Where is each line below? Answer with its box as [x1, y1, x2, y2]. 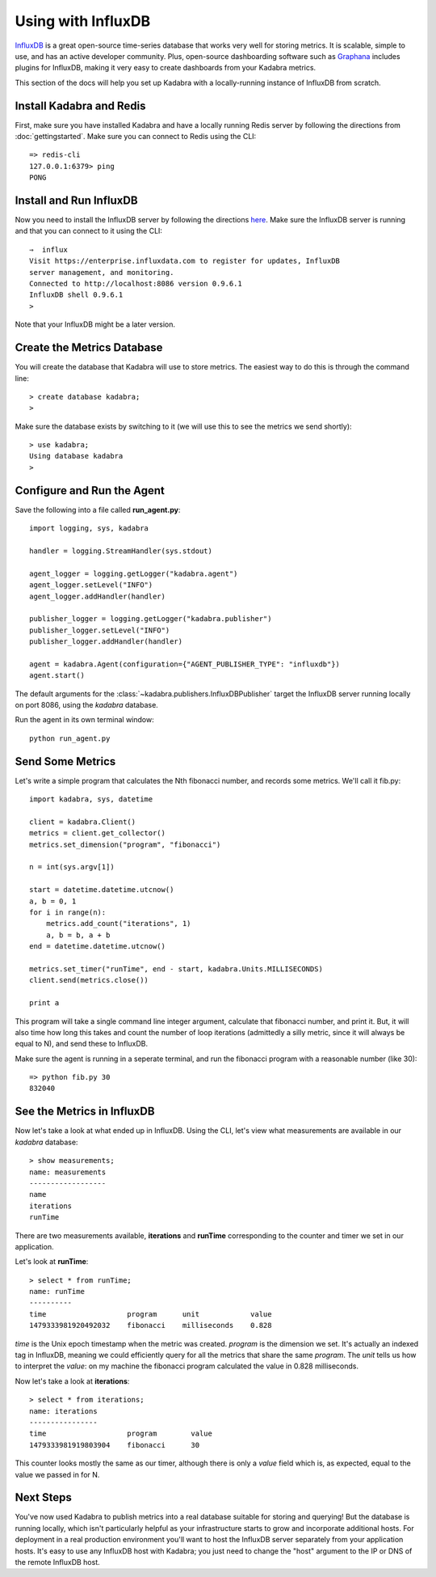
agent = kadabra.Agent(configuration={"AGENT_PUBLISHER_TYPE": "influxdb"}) [29, 659, 341, 669]
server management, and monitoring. [29, 268, 174, 277]
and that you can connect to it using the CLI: [15, 226, 163, 236]
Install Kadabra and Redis [15, 99, 146, 112]
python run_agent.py [29, 734, 111, 743]
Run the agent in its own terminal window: [15, 715, 154, 725]
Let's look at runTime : [15, 1257, 89, 1266]
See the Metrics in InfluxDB [15, 1105, 155, 1118]
